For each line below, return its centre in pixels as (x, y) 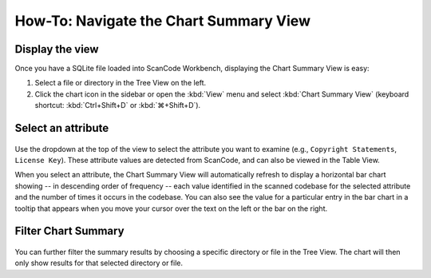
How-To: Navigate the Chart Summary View (163, 21)
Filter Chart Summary (69, 231)
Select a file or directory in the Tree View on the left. (121, 83)
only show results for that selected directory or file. (99, 263)
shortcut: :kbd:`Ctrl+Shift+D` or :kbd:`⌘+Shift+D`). (118, 105)
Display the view (57, 49)
